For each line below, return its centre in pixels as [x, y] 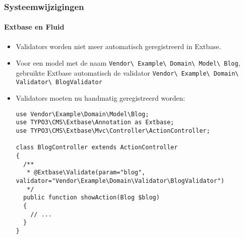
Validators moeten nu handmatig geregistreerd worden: [100, 98]
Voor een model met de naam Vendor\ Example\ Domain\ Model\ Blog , [128, 63]
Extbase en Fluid [34, 27]
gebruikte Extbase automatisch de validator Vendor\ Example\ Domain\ [127, 72]
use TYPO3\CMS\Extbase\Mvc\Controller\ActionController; [113, 131]
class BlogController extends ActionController [97, 148]
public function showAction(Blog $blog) [92, 198]
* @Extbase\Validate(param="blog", [86, 173]
